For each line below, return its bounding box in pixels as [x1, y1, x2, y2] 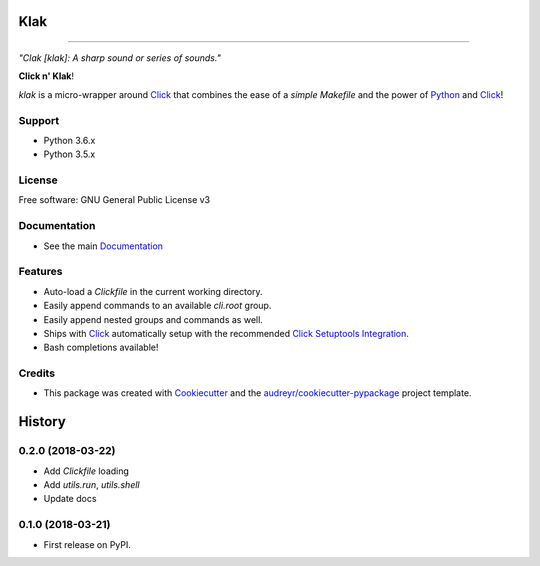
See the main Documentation [43, 240, 164, 252]
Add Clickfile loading [43, 465, 130, 477]
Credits [18, 366, 55, 380]
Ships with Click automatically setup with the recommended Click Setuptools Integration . [43, 327, 410, 339]
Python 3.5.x [43, 148, 96, 160]
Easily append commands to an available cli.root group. [43, 300, 272, 312]
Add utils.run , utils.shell [43, 479, 140, 490]
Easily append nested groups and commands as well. [43, 313, 264, 325]
